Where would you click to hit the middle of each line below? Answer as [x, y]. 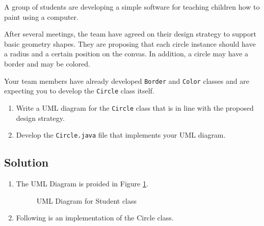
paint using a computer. [41, 17]
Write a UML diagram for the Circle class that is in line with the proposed [135, 107]
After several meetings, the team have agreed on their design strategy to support [130, 34]
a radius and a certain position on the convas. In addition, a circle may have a [126, 54]
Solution [27, 162]
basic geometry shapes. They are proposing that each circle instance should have [130, 43]
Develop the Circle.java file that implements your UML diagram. [121, 135]
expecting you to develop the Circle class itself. [79, 91]
